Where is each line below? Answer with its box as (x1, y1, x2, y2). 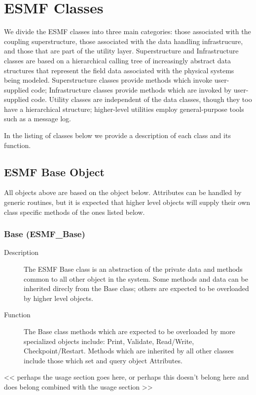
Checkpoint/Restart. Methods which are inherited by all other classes (24, 346, 234, 356)
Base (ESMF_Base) (4, 228, 85, 240)
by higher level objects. (24, 293, 93, 303)
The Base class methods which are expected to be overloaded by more (24, 326, 235, 337)
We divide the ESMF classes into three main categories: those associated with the (4, 26, 251, 37)
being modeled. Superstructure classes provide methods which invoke (4, 75, 213, 85)
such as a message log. (4, 113, 71, 124)
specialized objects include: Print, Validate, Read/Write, (24, 336, 194, 346)
